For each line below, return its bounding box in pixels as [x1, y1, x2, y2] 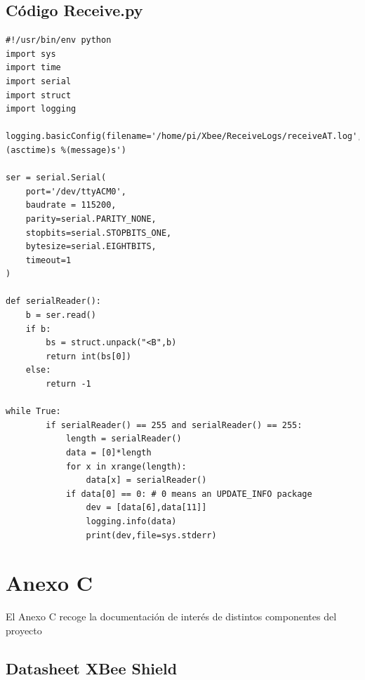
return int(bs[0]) [46, 351, 131, 361]
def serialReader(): [6, 296, 102, 307]
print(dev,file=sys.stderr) [86, 530, 217, 540]
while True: [6, 406, 61, 417]
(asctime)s [6, 145, 56, 155]
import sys [6, 48, 56, 59]
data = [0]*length [65, 448, 152, 458]
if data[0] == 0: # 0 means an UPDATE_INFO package [65, 488, 312, 499]
